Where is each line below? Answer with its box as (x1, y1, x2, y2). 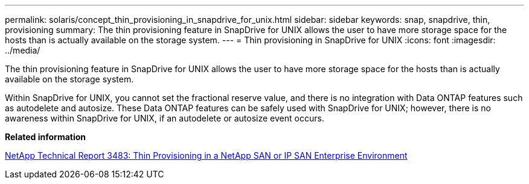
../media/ (5, 45, 40, 55)
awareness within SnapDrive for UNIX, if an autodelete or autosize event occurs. (5, 113, 324, 123)
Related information (5, 132, 86, 142)
